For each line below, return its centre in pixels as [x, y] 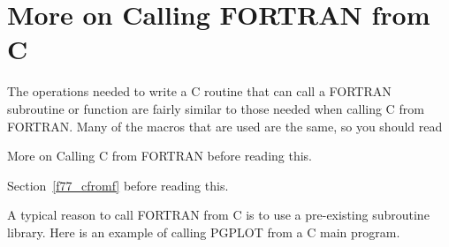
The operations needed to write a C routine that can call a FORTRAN [199, 91]
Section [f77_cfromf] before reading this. [118, 185]
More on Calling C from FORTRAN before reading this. [160, 156]
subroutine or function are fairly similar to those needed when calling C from [216, 108]
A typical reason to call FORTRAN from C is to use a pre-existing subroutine [218, 215]
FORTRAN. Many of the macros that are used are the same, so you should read [225, 126]
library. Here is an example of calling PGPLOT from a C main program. [204, 232]
